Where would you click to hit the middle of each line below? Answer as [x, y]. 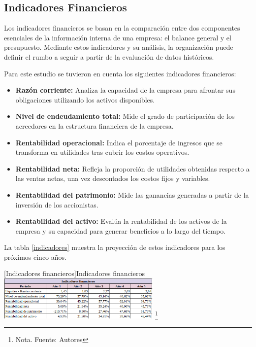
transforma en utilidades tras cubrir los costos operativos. [102, 152]
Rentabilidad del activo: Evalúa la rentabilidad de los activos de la [121, 221]
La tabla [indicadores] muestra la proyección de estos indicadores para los [115, 247]
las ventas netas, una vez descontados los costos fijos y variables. [113, 178]
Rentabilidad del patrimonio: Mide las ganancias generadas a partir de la [132, 194]
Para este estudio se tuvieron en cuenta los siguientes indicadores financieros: [120, 73]
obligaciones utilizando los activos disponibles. [85, 99]
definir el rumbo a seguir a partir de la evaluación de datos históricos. [109, 56]
